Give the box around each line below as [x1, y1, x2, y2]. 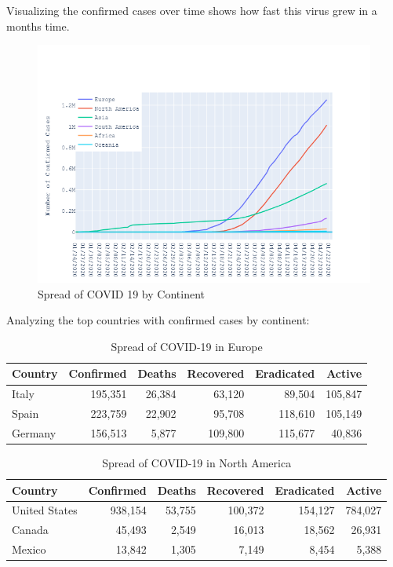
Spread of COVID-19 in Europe [111, 338, 263, 354]
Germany [12, 424, 56, 441]
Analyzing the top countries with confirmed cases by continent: [6, 312, 310, 328]
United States [12, 502, 78, 518]
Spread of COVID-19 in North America [102, 455, 292, 471]
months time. [6, 17, 70, 34]
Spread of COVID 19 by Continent [38, 285, 205, 302]
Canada [12, 521, 49, 538]
